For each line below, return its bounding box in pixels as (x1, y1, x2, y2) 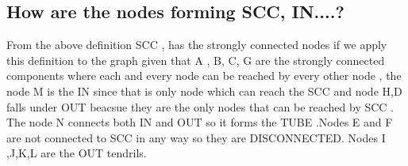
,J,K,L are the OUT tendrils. (6, 145, 147, 161)
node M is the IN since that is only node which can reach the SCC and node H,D (6, 82, 402, 99)
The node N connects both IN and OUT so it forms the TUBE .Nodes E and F (6, 114, 393, 130)
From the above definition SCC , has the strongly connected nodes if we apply (6, 36, 387, 53)
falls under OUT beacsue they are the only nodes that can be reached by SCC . (6, 98, 394, 115)
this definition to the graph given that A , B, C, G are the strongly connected (6, 51, 385, 68)
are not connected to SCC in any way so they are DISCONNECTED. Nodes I (6, 129, 386, 145)
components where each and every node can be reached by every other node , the (6, 67, 402, 84)
